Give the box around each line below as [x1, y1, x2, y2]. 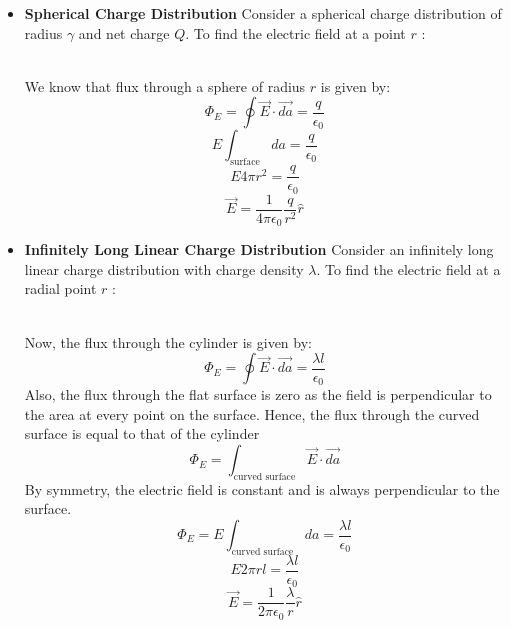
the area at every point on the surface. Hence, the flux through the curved [24, 403, 480, 424]
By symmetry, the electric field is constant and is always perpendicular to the [24, 478, 500, 499]
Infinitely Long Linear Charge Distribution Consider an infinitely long [24, 239, 494, 260]
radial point [24, 278, 97, 299]
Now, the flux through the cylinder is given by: [24, 331, 312, 352]
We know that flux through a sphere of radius [24, 75, 306, 96]
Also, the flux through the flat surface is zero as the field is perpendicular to [24, 384, 492, 405]
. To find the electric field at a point [185, 22, 406, 43]
